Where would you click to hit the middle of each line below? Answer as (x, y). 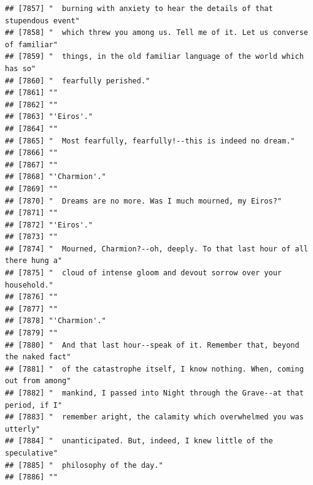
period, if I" (34, 405)
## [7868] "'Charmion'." (56, 177)
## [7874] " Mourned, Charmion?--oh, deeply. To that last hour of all (156, 249)
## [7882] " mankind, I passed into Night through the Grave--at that (154, 393)
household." (29, 285)
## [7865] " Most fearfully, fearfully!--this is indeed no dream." (150, 141)
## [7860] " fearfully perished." (78, 81)
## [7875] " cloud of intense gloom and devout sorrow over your (144, 273)
